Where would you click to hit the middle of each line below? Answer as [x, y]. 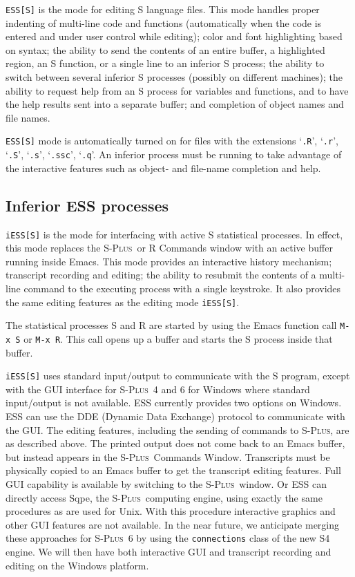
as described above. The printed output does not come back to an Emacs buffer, [175, 443]
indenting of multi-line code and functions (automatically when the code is [164, 22]
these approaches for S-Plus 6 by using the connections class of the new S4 [168, 538]
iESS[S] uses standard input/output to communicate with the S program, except [178, 376]
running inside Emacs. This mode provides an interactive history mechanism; [169, 261]
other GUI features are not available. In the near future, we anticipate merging [173, 524]
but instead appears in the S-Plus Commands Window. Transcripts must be [168, 456]
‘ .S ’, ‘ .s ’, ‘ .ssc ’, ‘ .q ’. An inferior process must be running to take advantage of [174, 154]
